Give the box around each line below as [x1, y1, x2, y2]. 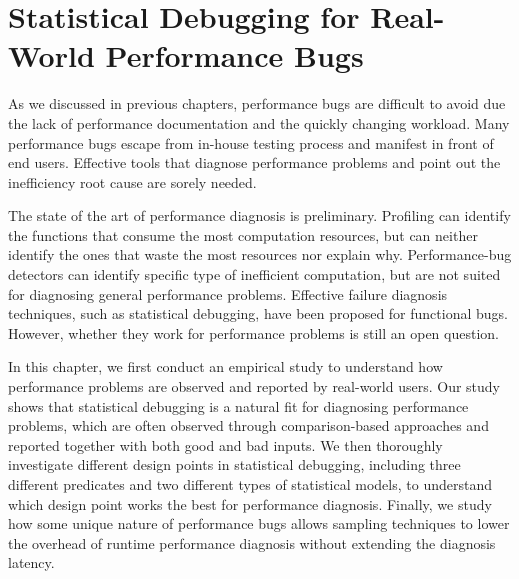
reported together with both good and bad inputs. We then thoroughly [8, 434, 443, 455]
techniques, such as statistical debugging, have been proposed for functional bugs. [8, 303, 508, 324]
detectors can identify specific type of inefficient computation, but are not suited [8, 264, 501, 285]
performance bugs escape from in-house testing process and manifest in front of [8, 132, 494, 153]
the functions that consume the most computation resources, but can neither [8, 224, 478, 245]
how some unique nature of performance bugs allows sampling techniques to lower [8, 513, 510, 534]
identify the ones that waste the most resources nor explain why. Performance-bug [8, 244, 512, 265]
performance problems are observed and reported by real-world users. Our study [8, 376, 500, 397]
